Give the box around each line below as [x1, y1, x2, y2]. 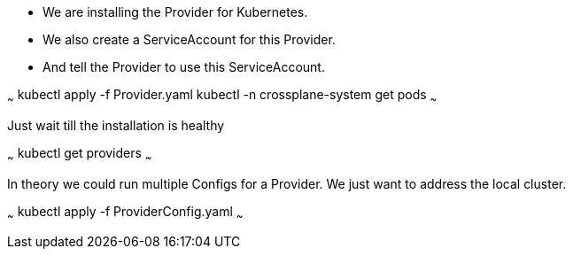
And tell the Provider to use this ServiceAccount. [43, 59, 325, 74]
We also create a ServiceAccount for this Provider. [43, 32, 336, 47]
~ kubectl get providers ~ [7, 144, 152, 164]
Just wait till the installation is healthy [7, 117, 225, 133]
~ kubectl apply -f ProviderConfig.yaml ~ [7, 203, 244, 222]
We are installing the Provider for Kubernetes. [43, 4, 308, 19]
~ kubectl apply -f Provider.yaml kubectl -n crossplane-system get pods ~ [7, 87, 437, 105]
